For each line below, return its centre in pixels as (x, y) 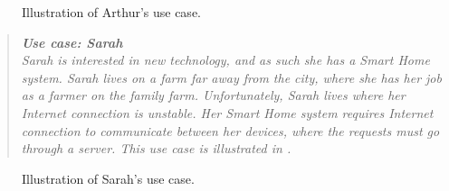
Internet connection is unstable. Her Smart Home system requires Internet (227, 112)
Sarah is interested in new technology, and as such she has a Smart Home (225, 60)
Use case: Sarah (72, 42)
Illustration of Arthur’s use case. (111, 12)
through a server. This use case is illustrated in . (156, 148)
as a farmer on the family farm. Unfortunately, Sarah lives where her (213, 95)
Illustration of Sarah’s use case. (108, 178)
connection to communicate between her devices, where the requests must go (230, 130)
